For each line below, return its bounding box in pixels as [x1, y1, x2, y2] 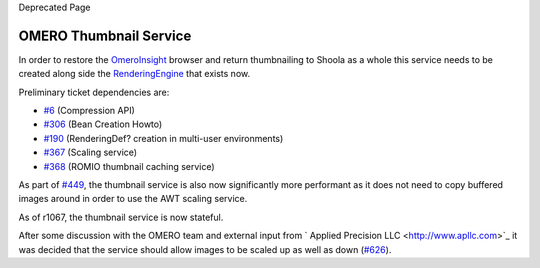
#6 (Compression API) [43, 105, 135, 117]
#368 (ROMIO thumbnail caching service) [43, 160, 215, 172]
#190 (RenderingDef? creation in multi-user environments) [43, 132, 284, 144]
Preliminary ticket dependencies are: [18, 86, 170, 98]
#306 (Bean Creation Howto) [43, 118, 163, 130]
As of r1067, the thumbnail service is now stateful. [18, 211, 224, 223]
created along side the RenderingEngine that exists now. [18, 68, 250, 80]
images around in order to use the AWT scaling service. [18, 193, 248, 205]
